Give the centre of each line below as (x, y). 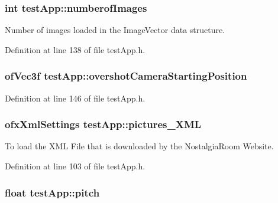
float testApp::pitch (52, 192)
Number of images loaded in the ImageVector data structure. (115, 30)
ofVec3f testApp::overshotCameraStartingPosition (126, 76)
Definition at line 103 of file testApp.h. (75, 166)
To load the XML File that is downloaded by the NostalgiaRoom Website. (139, 146)
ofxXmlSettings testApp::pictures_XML (103, 124)
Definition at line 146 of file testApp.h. (75, 98)
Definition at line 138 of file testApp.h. (75, 49)
